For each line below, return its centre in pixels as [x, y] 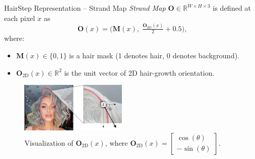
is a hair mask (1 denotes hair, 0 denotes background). [154, 55]
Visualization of [49, 142]
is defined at [232, 8]
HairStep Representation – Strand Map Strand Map [85, 8]
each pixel [20, 18]
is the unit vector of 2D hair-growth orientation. [139, 72]
